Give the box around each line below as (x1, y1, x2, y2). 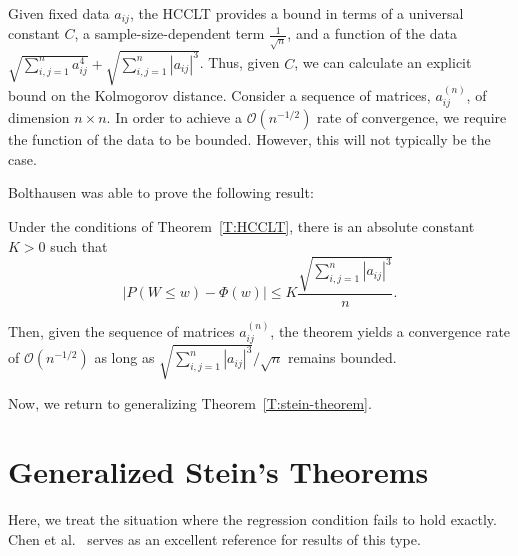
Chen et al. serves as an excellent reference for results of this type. (8, 528, 421, 549)
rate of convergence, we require (317, 107, 507, 128)
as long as (94, 347, 155, 368)
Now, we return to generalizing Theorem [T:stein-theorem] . (8, 392, 372, 413)
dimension (8, 107, 70, 128)
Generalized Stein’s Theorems (8, 451, 429, 492)
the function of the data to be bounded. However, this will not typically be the (8, 129, 491, 150)
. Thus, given (199, 52, 280, 73)
